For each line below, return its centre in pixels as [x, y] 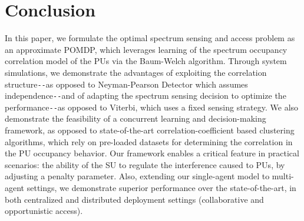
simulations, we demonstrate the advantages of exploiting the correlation [136, 72]
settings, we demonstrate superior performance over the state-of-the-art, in [161, 188]
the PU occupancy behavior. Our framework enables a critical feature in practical [152, 153]
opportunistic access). [44, 211]
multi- [283, 176]
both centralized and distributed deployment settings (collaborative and [134, 199]
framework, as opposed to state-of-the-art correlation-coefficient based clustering [150, 130]
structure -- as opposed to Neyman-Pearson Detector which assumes [126, 84]
